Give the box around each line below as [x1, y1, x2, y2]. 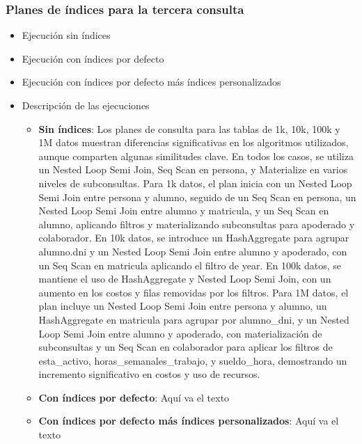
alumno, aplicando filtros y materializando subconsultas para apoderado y [38, 216, 355, 231]
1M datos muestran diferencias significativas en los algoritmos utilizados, [38, 135, 349, 150]
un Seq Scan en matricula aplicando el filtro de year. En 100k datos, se [38, 257, 342, 272]
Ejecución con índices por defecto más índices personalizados [22, 74, 281, 89]
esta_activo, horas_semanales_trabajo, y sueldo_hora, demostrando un [38, 353, 347, 367]
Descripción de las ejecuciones [22, 98, 150, 112]
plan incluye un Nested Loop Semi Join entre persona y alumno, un [38, 299, 327, 313]
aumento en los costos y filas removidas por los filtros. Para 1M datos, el [38, 285, 349, 299]
